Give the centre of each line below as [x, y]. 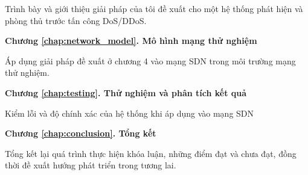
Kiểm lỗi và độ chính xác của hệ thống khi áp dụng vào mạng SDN [130, 113]
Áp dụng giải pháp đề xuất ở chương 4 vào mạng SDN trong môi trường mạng [150, 60]
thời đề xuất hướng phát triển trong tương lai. [91, 165]
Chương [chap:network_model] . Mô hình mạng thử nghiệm [131, 41]
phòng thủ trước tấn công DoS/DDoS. [76, 20]
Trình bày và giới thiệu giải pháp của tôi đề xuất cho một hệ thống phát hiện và [154, 8]
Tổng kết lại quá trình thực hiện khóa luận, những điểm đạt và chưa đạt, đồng [151, 153]
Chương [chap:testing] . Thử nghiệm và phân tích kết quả [126, 92]
